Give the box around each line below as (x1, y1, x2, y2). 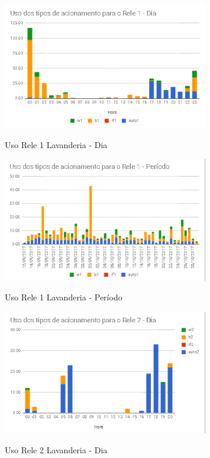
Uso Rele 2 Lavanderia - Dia (5, 444, 108, 456)
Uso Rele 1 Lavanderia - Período (5, 291, 122, 303)
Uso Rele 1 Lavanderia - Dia (5, 138, 108, 150)
